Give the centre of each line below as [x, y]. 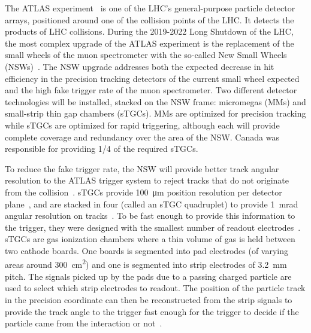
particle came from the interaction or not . [84, 323]
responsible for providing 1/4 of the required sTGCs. [102, 149]
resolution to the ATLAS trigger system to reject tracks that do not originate [147, 180]
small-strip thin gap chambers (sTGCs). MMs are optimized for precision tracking [155, 113]
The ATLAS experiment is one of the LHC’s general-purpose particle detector [150, 8]
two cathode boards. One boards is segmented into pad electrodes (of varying [147, 250]
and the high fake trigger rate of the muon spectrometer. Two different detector [151, 90]
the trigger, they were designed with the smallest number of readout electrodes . [153, 227]
